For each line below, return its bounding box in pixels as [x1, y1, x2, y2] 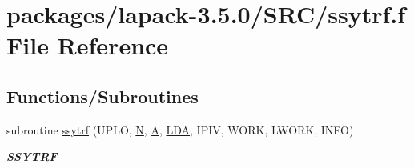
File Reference [6, 29, 169, 62]
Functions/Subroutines [6, 83, 199, 108]
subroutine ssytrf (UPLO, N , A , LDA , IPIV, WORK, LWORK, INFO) [6, 121, 354, 138]
